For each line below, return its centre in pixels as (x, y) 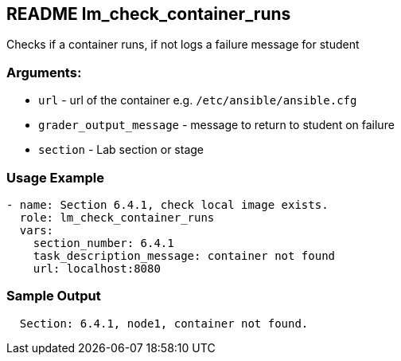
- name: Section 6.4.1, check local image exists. (167, 204)
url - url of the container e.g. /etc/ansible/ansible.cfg (198, 100)
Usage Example (55, 177)
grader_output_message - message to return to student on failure (216, 125)
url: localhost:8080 (97, 268)
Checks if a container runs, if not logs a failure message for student (183, 45)
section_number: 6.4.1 (103, 243)
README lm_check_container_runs (149, 14)
